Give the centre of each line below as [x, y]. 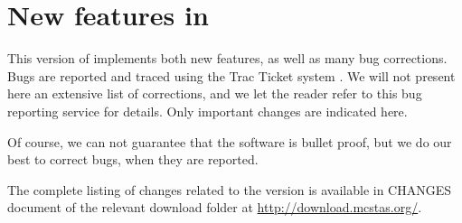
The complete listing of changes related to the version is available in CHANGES [230, 189]
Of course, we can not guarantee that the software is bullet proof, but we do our [230, 141]
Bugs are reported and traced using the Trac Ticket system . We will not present [231, 75]
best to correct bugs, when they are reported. [133, 159]
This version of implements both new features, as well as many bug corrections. [227, 58]
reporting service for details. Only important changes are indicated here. [207, 111]
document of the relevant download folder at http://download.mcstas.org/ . [215, 207]
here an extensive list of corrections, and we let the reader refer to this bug [215, 93]
